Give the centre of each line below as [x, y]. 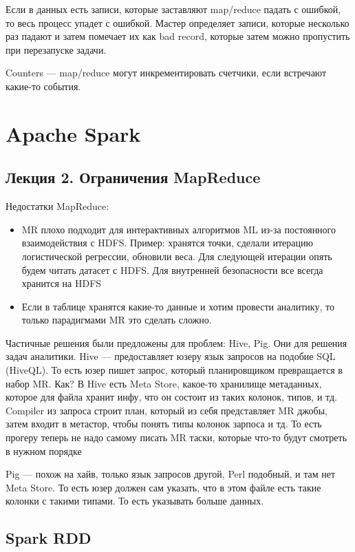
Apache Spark [73, 133]
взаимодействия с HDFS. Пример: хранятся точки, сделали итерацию [167, 243]
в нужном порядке [44, 450]
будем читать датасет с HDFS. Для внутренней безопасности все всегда [172, 269]
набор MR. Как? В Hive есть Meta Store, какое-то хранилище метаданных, [164, 383]
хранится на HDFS [62, 283]
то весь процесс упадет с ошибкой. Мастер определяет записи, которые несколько [177, 22]
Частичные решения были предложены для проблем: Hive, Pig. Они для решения [176, 342]
